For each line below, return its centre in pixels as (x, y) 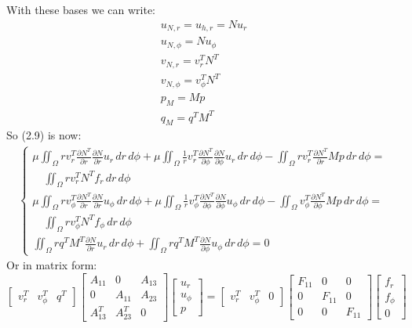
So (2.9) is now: (44, 135)
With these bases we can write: (81, 9)
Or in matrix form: (52, 265)
